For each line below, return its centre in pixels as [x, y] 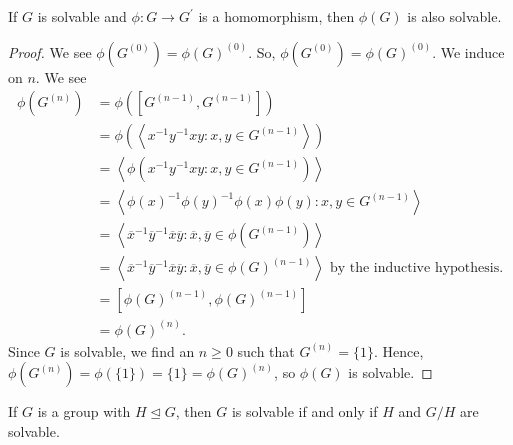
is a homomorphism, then [276, 16]
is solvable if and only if [304, 411]
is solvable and [82, 16]
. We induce [468, 51]
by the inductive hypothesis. [416, 268]
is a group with [84, 411]
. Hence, [398, 350]
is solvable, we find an [127, 350]
